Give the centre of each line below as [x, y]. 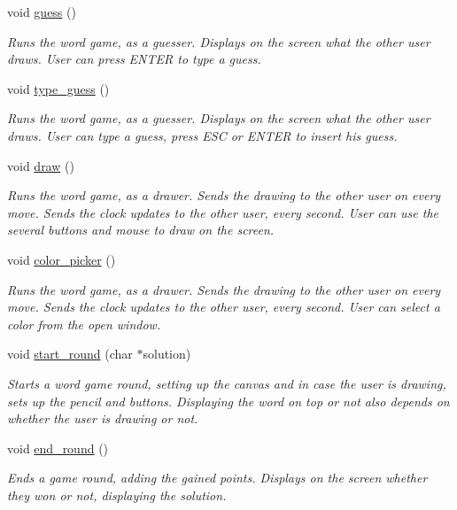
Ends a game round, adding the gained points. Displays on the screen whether [217, 478]
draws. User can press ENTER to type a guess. [134, 59]
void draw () [41, 165]
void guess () [42, 12]
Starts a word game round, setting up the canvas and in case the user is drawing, [227, 383]
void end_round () [58, 448]
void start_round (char [70, 354]
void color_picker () [62, 259]
